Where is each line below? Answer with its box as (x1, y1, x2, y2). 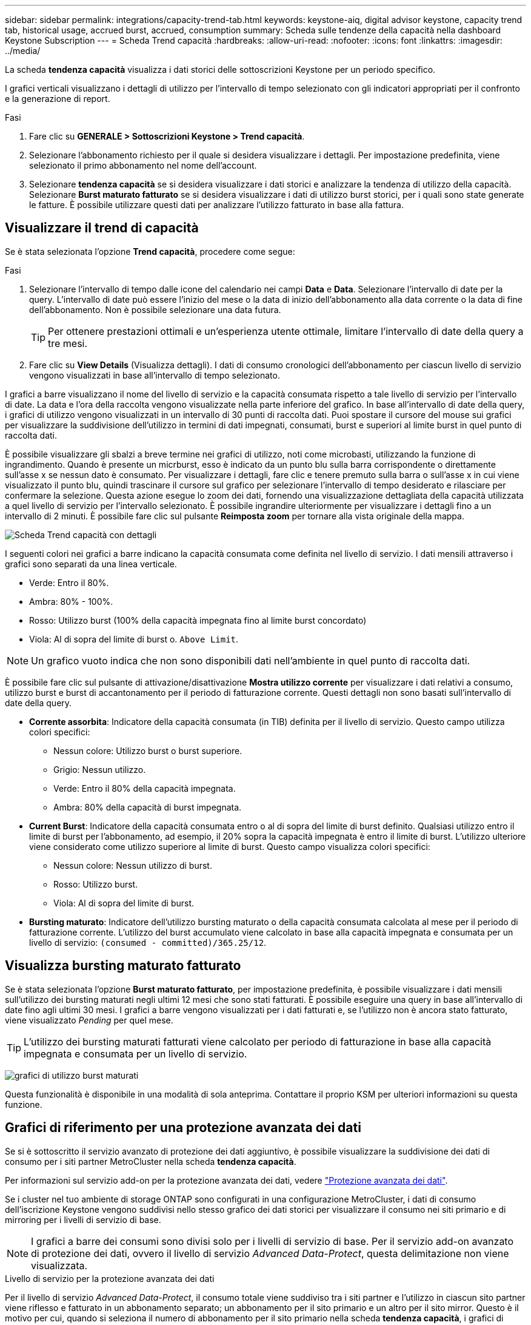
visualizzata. (31, 1259, 88, 1272)
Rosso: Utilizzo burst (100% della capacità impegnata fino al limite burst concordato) (29, 615, 367, 625)
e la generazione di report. (5, 93, 110, 104)
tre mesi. (48, 337, 88, 349)
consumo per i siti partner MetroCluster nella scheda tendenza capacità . (5, 1156, 296, 1167)
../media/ (5, 46, 41, 56)
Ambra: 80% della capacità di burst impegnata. (53, 801, 242, 812)
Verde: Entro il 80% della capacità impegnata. (53, 783, 236, 794)
